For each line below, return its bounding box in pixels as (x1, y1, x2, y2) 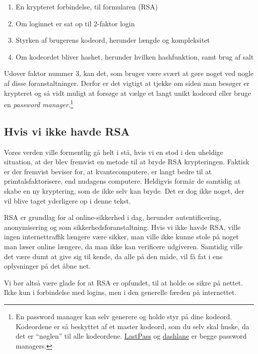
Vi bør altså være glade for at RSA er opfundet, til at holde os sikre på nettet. (4, 277, 243, 287)
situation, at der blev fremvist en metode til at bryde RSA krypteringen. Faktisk (4, 156, 250, 167)
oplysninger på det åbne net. (4, 261, 91, 271)
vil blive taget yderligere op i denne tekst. (4, 195, 131, 206)
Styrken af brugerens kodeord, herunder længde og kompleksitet (15, 35, 210, 45)
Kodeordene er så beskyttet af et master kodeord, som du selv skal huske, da (15, 321, 250, 331)
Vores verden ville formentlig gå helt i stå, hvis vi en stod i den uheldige (4, 146, 223, 157)
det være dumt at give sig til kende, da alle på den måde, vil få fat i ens (4, 251, 223, 261)
